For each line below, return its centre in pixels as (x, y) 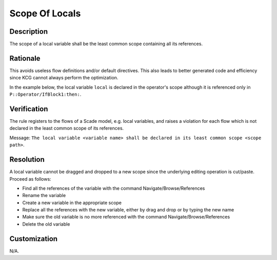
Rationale (25, 58)
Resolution (27, 159)
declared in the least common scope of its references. (67, 128)
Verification (29, 109)
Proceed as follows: (30, 179)
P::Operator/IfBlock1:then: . (45, 94)
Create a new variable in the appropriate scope (72, 203)
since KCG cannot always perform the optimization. (64, 78)
